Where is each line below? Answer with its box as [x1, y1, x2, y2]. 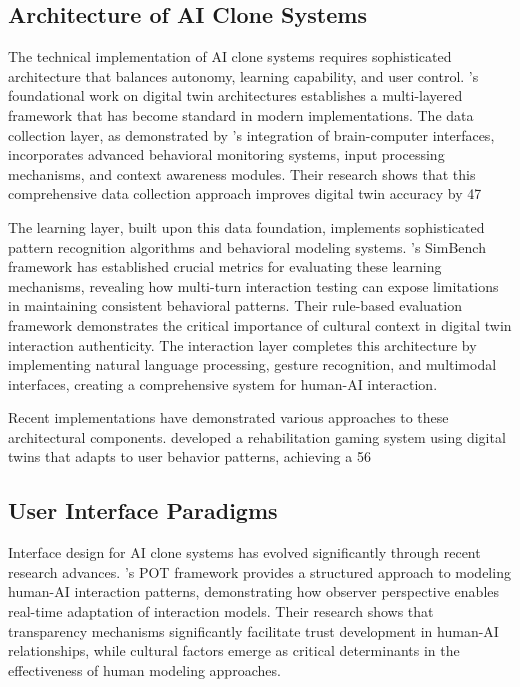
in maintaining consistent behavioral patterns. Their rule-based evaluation [8, 295, 462, 316]
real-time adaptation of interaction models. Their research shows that [8, 601, 434, 622]
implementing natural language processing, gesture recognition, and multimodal [8, 354, 497, 375]
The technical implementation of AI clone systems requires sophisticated [8, 46, 452, 67]
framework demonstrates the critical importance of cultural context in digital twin [8, 314, 512, 335]
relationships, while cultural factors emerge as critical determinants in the [8, 640, 460, 661]
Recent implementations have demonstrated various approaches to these [8, 407, 449, 428]
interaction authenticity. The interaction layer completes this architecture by [8, 334, 477, 355]
